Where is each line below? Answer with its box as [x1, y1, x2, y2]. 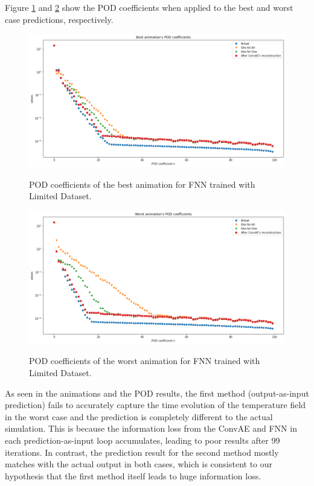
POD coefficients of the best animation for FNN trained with [29, 177, 255, 190]
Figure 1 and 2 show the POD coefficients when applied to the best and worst [5, 1, 293, 13]
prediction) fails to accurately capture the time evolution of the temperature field [5, 398, 306, 411]
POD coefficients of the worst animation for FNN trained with [29, 354, 260, 367]
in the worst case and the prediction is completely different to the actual [5, 410, 273, 423]
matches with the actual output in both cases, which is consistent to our [5, 458, 273, 470]
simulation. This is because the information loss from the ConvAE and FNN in [5, 422, 297, 435]
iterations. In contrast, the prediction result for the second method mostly [5, 446, 279, 458]
